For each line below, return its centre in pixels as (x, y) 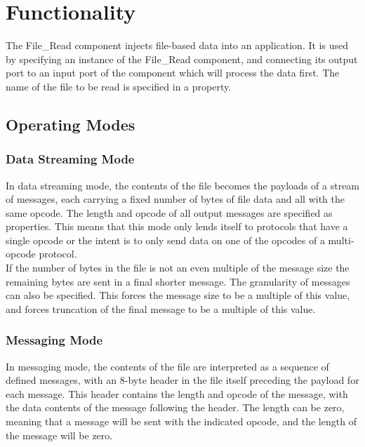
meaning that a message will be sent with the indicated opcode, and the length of (181, 421)
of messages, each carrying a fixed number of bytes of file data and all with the (175, 199)
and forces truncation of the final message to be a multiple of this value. (161, 308)
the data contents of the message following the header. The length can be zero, (175, 407)
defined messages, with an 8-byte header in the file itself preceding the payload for (182, 380)
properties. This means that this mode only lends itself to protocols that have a (177, 226)
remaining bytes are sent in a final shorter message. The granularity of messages (178, 281)
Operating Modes (71, 124)
